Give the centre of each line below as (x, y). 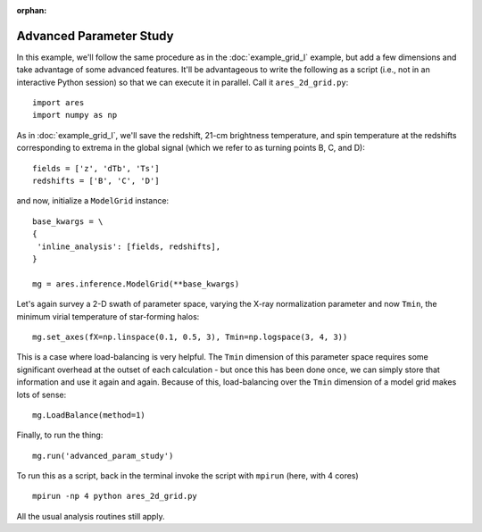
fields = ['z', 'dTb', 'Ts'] (96, 168)
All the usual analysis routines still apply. (91, 516)
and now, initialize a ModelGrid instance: (93, 201)
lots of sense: (42, 395)
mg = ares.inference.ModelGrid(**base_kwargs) (136, 284)
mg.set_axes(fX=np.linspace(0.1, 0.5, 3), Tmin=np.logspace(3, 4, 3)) (190, 337)
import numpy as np (75, 115)
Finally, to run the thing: (60, 435)
